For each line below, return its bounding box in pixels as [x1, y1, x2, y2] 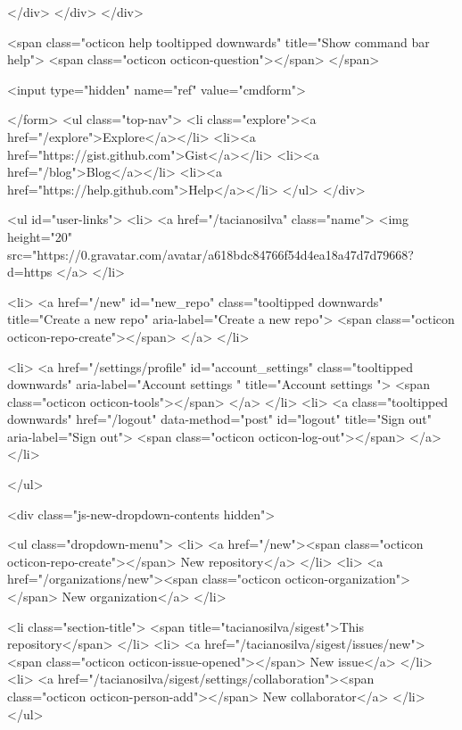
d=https [7, 262, 53, 281]
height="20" [7, 227, 73, 245]
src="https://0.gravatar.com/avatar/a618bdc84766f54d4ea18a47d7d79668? [7, 245, 414, 263]
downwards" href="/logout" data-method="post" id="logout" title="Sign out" [7, 410, 432, 428]
